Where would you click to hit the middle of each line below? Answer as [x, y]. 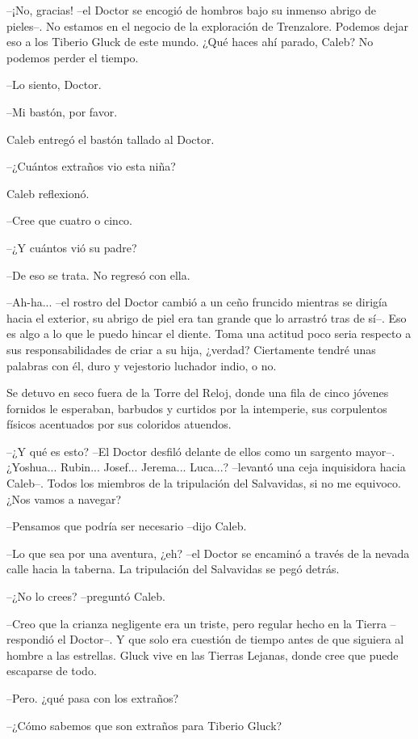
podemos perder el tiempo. [73, 57]
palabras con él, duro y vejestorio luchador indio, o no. [142, 365]
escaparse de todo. [52, 671]
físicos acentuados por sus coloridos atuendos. [119, 424]
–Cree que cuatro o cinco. [70, 220]
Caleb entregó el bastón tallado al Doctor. [111, 139]
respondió [30, 639]
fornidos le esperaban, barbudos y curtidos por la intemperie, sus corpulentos [197, 408]
